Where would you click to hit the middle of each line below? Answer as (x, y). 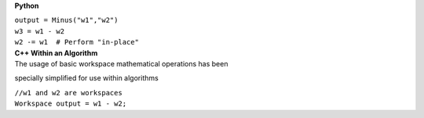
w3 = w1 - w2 (40, 31)
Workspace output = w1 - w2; (71, 104)
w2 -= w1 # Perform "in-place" (77, 42)
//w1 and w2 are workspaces (69, 93)
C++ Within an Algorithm (56, 53)
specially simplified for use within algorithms (86, 78)
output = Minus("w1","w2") (66, 20)
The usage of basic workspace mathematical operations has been (121, 63)
